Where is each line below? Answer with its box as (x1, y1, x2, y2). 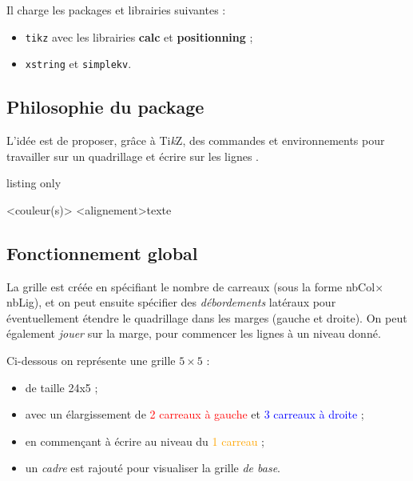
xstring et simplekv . (25, 55, 132, 72)
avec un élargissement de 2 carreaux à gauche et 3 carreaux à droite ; (25, 406, 364, 423)
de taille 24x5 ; (25, 379, 98, 395)
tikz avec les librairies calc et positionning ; (25, 28, 253, 45)
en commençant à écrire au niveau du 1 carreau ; (25, 432, 264, 449)
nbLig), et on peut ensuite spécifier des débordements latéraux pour (6, 294, 336, 311)
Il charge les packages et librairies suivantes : (6, 2, 226, 18)
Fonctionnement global (6, 240, 198, 265)
